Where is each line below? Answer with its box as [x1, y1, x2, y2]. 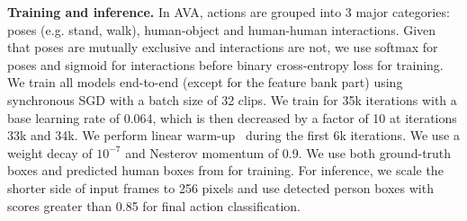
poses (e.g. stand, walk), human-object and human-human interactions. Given [7, 20, 436, 39]
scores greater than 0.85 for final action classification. [7, 196, 301, 215]
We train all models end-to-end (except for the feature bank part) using [7, 73, 403, 92]
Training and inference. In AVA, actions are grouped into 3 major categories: [7, 3, 450, 21]
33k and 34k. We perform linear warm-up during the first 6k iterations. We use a [7, 126, 460, 145]
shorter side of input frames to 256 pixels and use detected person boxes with [7, 178, 434, 197]
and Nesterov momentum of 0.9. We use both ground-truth [125, 143, 452, 162]
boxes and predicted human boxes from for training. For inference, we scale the [7, 161, 444, 180]
